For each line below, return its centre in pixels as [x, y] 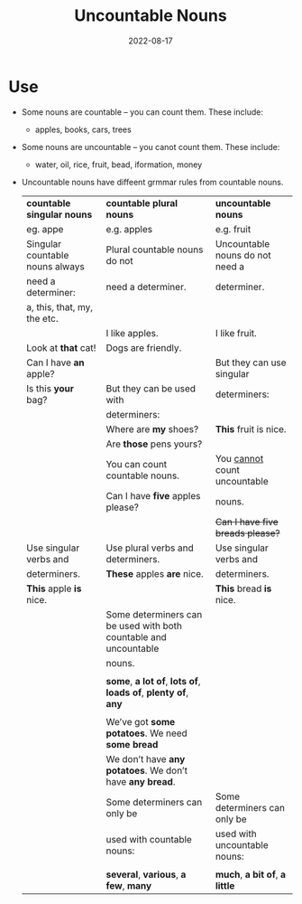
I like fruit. [236, 333]
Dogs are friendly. [144, 347]
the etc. [42, 318]
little [225, 885]
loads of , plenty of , [147, 692]
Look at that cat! [61, 347]
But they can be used [151, 388]
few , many [129, 885]
